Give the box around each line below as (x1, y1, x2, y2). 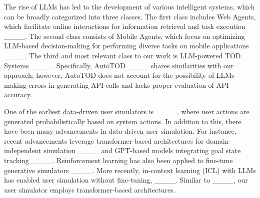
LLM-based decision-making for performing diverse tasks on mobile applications (4, 40, 249, 51)
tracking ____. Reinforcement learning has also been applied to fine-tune (4, 155, 233, 165)
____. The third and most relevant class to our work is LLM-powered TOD (4, 50, 241, 60)
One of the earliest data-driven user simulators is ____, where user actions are (4, 106, 249, 116)
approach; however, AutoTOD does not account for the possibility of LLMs (4, 70, 234, 80)
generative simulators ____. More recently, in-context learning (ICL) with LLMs (4, 165, 256, 175)
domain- (206, 135, 231, 146)
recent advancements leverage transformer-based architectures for (4, 135, 204, 146)
